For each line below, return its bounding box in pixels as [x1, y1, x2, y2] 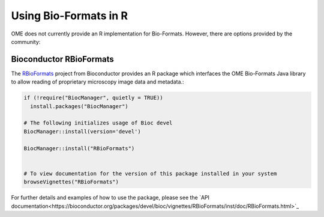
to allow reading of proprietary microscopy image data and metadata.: [11, 78, 184, 85]
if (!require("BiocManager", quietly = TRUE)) [23, 94, 163, 102]
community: [11, 38, 41, 45]
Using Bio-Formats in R [11, 9, 128, 22]
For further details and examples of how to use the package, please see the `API [11, 194, 210, 201]
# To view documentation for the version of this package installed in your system [23, 170, 277, 177]
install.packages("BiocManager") [30, 103, 128, 109]
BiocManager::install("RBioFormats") [23, 145, 135, 151]
